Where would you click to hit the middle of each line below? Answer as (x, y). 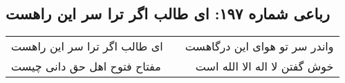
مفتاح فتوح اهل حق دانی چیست (86, 66)
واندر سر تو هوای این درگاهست (259, 46)
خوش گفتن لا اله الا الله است (264, 66)
